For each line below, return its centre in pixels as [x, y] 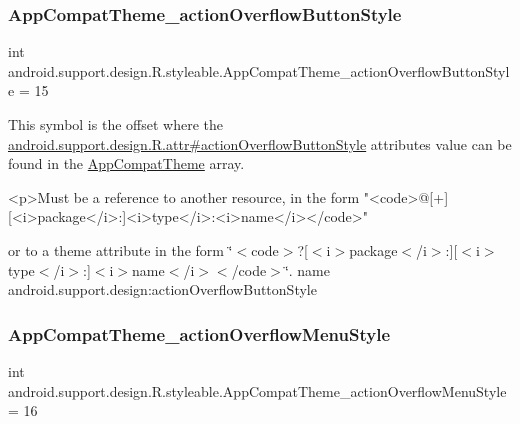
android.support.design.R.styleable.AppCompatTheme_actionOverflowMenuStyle [257, 390]
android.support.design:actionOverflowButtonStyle [162, 289]
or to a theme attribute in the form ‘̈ [120, 249]
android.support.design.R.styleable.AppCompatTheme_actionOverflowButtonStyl [259, 70]
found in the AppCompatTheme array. [126, 163]
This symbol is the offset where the [115, 124]
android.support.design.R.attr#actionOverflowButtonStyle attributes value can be [260, 143]
